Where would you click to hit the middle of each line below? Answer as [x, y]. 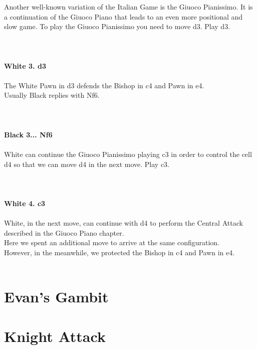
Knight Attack [55, 336]
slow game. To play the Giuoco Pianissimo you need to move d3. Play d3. [117, 26]
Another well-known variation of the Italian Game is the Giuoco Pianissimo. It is [128, 7]
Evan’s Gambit [56, 297]
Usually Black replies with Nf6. [52, 95]
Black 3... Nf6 [28, 134]
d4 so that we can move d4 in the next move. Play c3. [87, 164]
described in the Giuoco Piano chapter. [64, 232]
